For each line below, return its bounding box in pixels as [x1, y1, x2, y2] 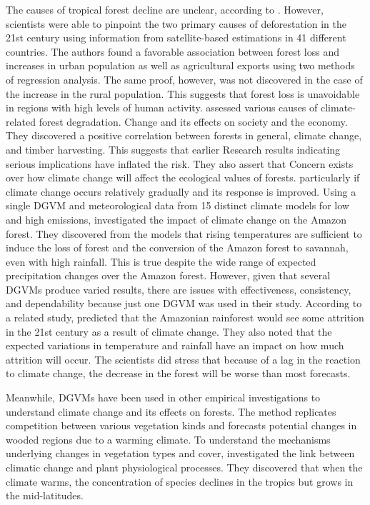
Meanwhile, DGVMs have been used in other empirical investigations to [6, 390, 321, 405]
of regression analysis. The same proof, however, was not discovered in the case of [6, 71, 363, 86]
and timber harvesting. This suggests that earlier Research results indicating [6, 141, 341, 156]
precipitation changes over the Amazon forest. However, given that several [6, 268, 331, 283]
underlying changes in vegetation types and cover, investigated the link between [6, 446, 355, 461]
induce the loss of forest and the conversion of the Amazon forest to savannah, [6, 240, 349, 255]
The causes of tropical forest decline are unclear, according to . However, [6, 2, 324, 16]
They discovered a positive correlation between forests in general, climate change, [6, 128, 362, 143]
